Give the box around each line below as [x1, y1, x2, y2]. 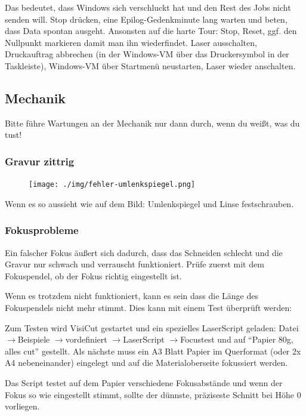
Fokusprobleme [5, 223, 79, 238]
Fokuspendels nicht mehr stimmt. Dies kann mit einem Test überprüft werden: [5, 301, 292, 314]
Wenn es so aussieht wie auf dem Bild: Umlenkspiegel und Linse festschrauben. [5, 197, 294, 209]
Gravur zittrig [5, 153, 75, 168]
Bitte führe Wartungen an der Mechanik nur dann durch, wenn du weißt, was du [5, 116, 300, 129]
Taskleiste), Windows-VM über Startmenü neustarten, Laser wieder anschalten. [5, 59, 296, 72]
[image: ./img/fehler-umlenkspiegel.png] [29, 180, 196, 189]
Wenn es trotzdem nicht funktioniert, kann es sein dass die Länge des [5, 289, 258, 302]
